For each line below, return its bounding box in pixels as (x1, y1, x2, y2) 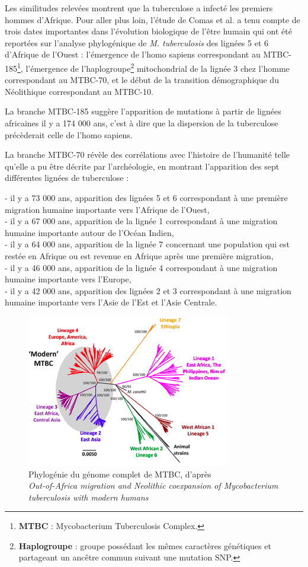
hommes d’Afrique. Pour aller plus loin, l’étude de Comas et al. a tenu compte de (5, 13, 300, 26)
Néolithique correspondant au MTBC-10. (5, 85, 153, 97)
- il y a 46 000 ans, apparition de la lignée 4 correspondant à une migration (5, 261, 278, 273)
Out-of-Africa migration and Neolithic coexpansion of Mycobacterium (28, 479, 278, 492)
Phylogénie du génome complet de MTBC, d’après (28, 467, 211, 480)
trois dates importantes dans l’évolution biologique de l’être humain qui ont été (5, 25, 293, 37)
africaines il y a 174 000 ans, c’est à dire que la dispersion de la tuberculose (5, 117, 278, 129)
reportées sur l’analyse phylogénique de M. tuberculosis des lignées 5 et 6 (5, 36, 269, 49)
